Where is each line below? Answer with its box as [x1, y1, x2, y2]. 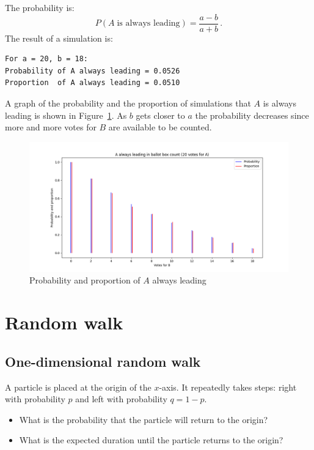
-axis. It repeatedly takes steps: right [159, 380, 297, 393]
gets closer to [136, 108, 185, 121]
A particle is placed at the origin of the [5, 380, 152, 393]
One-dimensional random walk [5, 351, 201, 370]
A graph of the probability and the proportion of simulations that [5, 97, 251, 110]
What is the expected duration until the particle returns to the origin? [19, 433, 283, 446]
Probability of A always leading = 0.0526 [5, 66, 180, 75]
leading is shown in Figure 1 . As [5, 108, 127, 121]
